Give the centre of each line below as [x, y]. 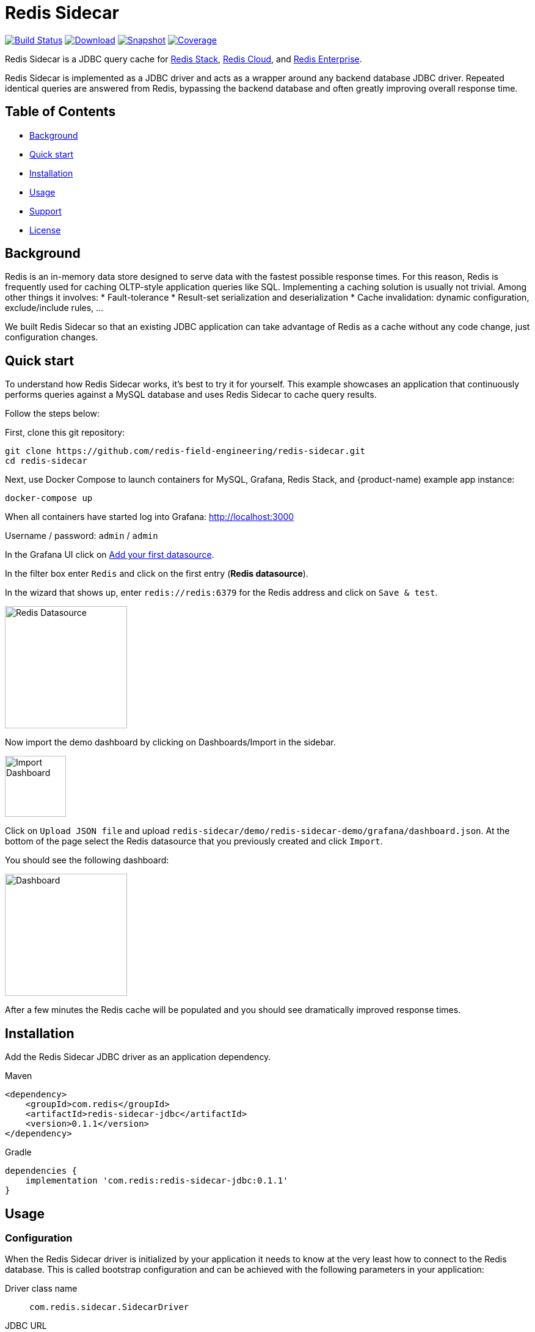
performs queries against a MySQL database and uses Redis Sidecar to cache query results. [191, 395]
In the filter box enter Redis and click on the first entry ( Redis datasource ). [157, 574]
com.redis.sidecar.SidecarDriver [109, 1307]
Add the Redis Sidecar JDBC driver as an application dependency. [138, 1057]
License [45, 230]
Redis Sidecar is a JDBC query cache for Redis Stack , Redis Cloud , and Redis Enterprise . [184, 59]
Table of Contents [60, 112]
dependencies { [41, 1171]
